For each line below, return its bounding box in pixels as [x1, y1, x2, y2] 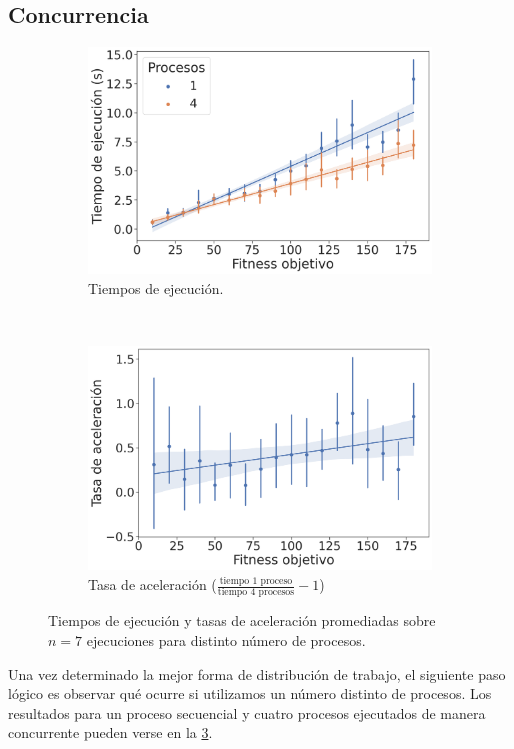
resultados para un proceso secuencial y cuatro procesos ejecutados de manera [8, 702, 486, 723]
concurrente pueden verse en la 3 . [8, 722, 213, 743]
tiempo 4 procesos [217, 587, 295, 598]
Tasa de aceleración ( [88, 574, 217, 595]
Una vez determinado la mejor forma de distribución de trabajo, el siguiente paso [8, 663, 506, 684]
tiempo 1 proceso [219, 575, 293, 586]
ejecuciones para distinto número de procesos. [86, 629, 366, 650]
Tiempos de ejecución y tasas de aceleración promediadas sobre [48, 610, 436, 631]
